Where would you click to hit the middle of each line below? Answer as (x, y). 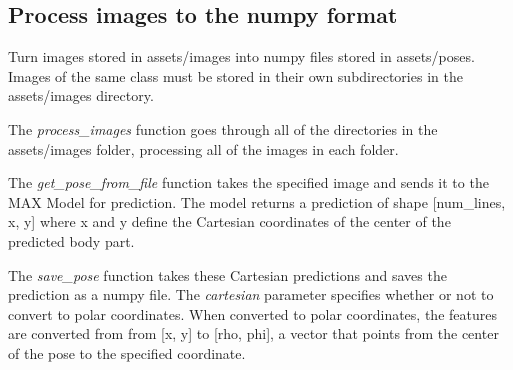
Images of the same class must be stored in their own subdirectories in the (235, 75)
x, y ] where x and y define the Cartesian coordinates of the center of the (229, 221)
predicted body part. (71, 240)
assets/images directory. (81, 95)
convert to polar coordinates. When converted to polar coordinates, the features (252, 313)
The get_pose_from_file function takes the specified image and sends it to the (248, 182)
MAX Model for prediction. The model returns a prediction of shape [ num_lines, (257, 201)
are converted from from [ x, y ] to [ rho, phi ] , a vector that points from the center (253, 333)
